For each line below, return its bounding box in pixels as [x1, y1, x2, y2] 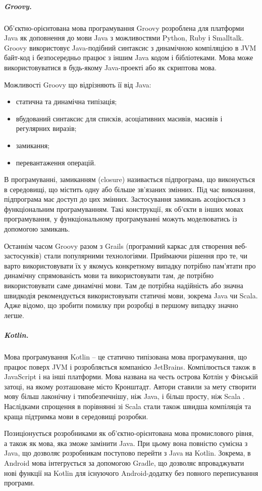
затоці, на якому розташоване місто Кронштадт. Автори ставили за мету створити [4, 381, 256, 391]
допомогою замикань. [4, 224, 70, 234]
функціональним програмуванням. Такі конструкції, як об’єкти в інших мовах [4, 203, 244, 214]
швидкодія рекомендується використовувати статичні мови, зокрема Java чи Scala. [4, 290, 258, 300]
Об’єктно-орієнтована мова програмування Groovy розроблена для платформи [4, 22, 244, 33]
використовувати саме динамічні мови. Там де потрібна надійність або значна [4, 280, 243, 291]
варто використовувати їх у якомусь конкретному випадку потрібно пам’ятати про [4, 260, 256, 271]
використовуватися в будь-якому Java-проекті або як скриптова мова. [4, 62, 217, 72]
